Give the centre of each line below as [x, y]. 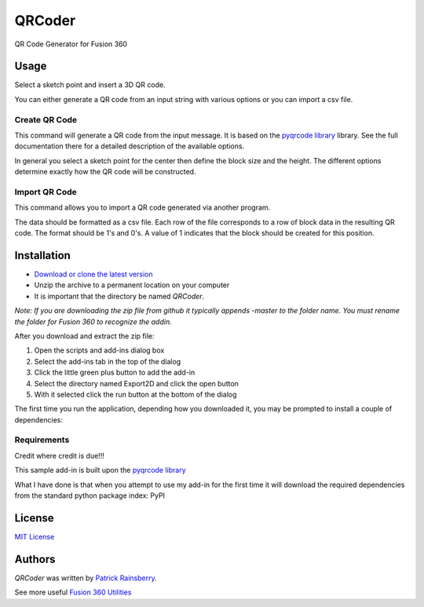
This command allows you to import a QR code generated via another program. [143, 207]
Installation [42, 255]
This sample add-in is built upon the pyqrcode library [100, 470]
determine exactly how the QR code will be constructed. [105, 172]
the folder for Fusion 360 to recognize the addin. [93, 321]
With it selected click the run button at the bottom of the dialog [135, 394]
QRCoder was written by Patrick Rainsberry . [86, 578]
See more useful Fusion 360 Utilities [73, 592]
